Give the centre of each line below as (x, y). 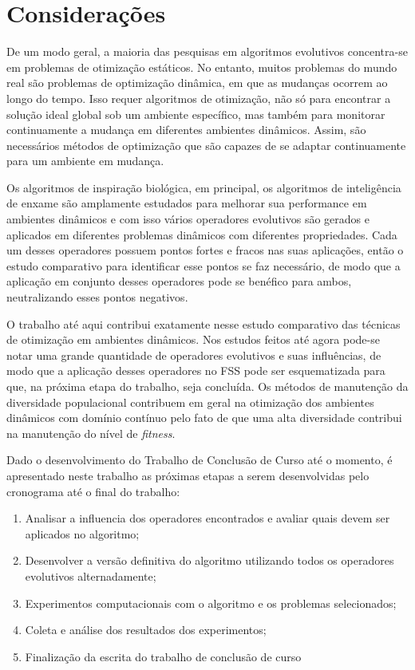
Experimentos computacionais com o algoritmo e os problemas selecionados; (211, 603)
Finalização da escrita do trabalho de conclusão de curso (163, 656)
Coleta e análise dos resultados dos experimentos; (146, 630)
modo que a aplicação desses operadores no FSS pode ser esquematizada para (196, 370)
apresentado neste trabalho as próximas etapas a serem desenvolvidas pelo (188, 475)
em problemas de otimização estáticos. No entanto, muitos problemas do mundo (202, 67)
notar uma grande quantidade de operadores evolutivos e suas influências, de (194, 355)
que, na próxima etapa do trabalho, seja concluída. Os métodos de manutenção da (207, 386)
